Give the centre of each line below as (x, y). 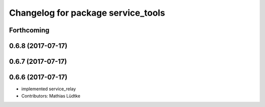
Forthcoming (29, 30)
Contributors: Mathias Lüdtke (51, 96)
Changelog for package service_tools (87, 13)
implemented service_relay (49, 89)
